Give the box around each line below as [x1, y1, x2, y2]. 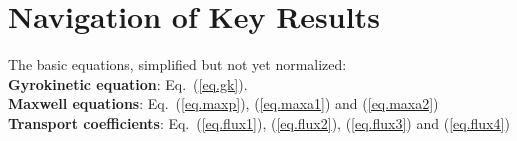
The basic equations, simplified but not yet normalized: [8, 54, 347, 75]
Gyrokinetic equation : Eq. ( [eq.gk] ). [8, 73, 248, 94]
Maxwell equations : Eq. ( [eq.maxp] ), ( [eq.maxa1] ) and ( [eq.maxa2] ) [8, 93, 439, 114]
